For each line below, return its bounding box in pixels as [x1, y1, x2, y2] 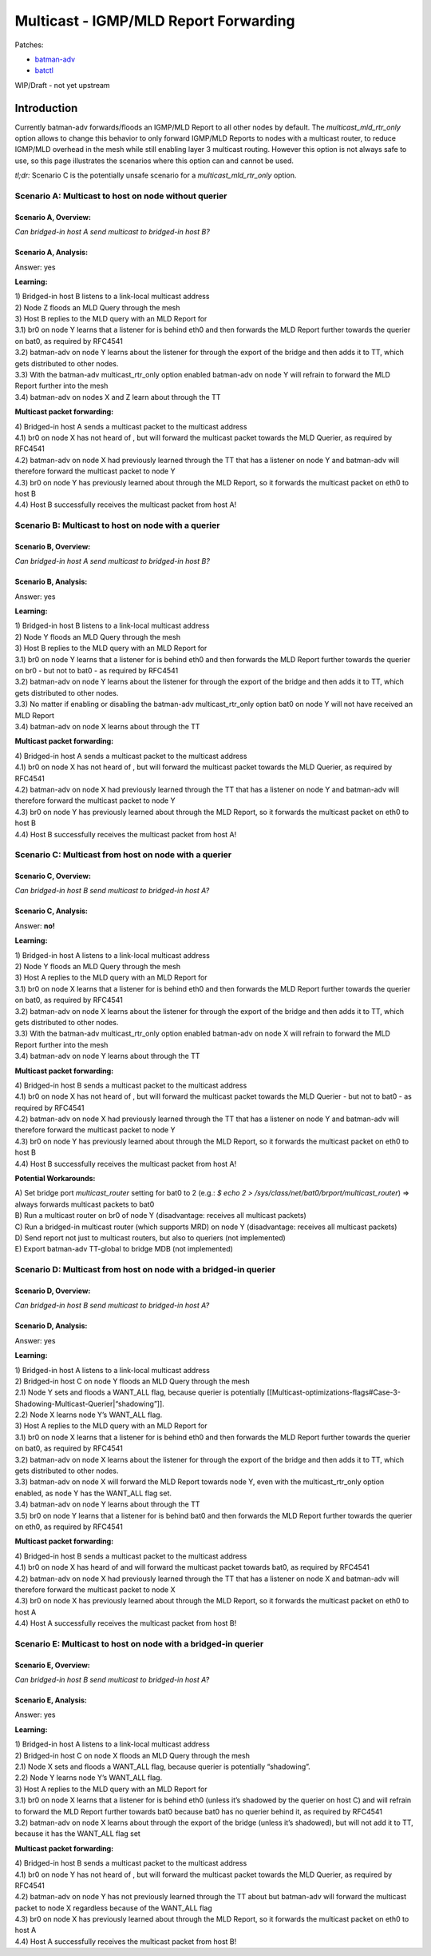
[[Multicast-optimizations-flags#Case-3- [267, 1387, 401, 1397]
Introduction [14, 101, 78, 115]
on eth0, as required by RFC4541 [14, 1522, 123, 1531]
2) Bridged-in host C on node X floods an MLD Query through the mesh [14, 1750, 251, 1760]
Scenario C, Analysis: [14, 906, 88, 916]
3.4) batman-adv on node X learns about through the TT [14, 721, 200, 731]
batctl [34, 66, 53, 75]
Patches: [14, 40, 44, 50]
